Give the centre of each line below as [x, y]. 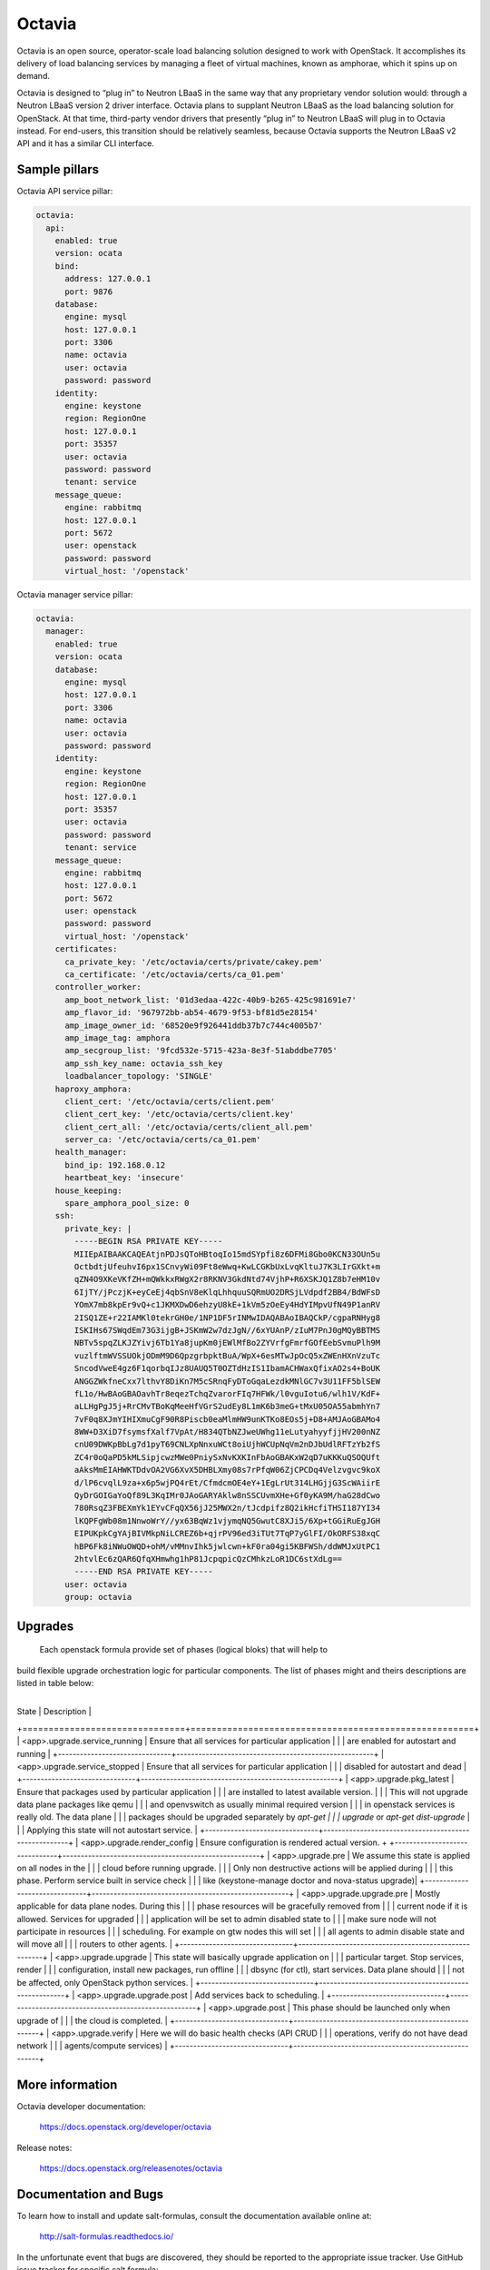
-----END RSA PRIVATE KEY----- [143, 1572]
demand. [33, 76]
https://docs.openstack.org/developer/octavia [126, 2127]
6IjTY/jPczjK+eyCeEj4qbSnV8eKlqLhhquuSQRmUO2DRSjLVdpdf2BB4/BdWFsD [227, 1292]
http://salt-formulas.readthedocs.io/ [107, 2236]
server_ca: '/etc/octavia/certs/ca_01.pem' [163, 1140]
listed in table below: [55, 1683]
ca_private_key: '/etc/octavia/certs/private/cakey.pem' [194, 962]
